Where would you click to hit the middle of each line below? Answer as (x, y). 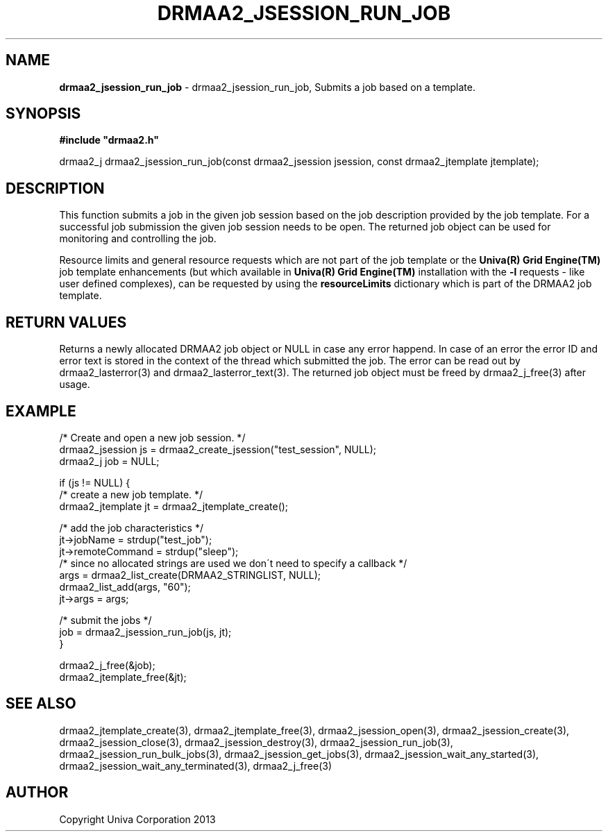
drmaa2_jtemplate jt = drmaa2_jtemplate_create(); (174, 506)
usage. (75, 384)
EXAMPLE (41, 411)
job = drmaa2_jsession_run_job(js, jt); (145, 632)
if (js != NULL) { (95, 482)
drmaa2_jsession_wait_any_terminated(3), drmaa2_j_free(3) (196, 766)
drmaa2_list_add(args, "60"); (125, 586)
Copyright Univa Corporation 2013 (137, 819)
